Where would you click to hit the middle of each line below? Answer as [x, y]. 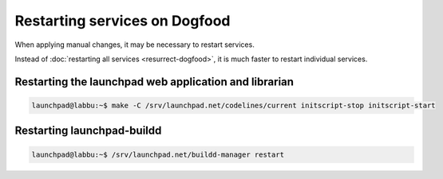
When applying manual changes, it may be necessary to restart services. [134, 45]
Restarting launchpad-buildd [88, 131]
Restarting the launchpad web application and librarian [154, 82]
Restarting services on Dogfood [123, 21]
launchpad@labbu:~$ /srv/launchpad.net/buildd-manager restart [158, 154]
